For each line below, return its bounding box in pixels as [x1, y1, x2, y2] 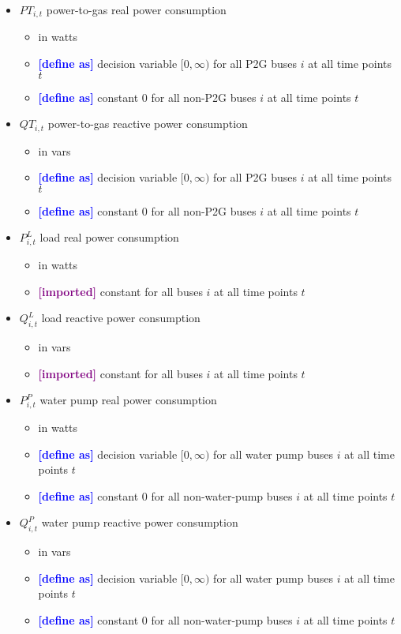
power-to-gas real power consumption [46, 2, 227, 17]
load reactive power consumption [41, 309, 200, 326]
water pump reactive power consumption [41, 514, 238, 531]
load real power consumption [39, 229, 179, 246]
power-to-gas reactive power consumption [47, 115, 248, 132]
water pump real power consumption [39, 392, 217, 408]
